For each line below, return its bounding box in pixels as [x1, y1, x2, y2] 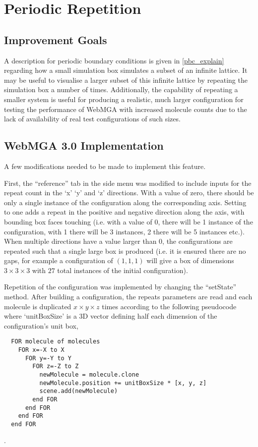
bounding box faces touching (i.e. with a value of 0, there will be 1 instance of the [4, 216, 253, 226]
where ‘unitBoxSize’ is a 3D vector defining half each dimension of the [4, 311, 217, 321]
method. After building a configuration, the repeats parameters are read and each [4, 291, 253, 302]
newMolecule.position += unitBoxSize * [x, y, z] [39, 379, 207, 387]
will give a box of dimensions [146, 255, 234, 266]
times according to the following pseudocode [102, 301, 237, 311]
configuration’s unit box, [4, 320, 78, 331]
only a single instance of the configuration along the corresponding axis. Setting [4, 197, 247, 207]
